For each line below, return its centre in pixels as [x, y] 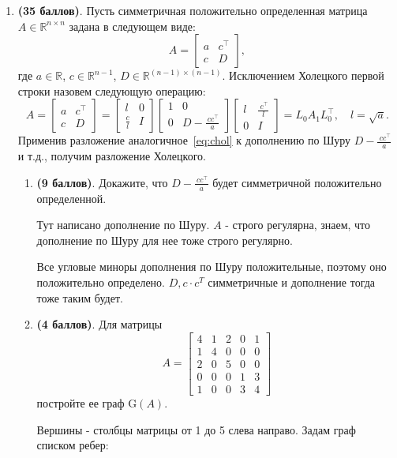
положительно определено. [101, 282]
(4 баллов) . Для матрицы [99, 324]
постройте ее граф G [87, 402]
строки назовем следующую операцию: [112, 90]
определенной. [71, 198]
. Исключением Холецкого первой [303, 75]
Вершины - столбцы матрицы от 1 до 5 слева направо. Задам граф [196, 429]
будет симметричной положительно [297, 182]
